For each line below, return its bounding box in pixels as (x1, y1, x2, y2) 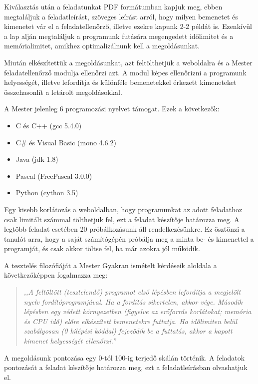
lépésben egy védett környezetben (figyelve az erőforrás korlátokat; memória (23, 306, 252, 317)
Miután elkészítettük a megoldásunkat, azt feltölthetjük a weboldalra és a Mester (4, 57, 253, 67)
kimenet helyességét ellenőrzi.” (23, 336, 116, 346)
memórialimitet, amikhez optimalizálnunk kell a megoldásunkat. (4, 40, 200, 51)
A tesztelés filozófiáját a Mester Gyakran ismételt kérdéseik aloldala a (4, 260, 217, 270)
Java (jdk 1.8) (15, 154, 58, 164)
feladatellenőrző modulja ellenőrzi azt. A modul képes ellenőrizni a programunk (4, 67, 247, 77)
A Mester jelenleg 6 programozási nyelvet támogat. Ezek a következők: (4, 103, 220, 114)
